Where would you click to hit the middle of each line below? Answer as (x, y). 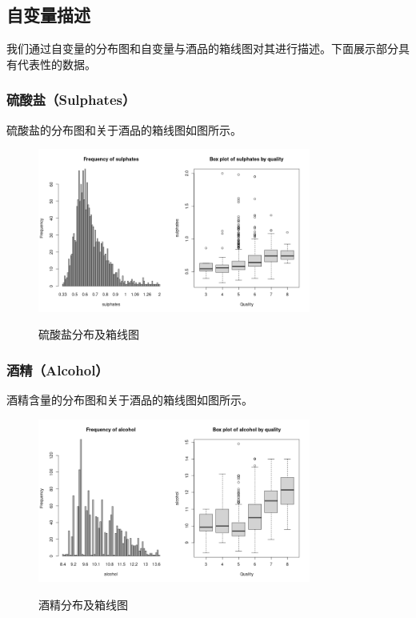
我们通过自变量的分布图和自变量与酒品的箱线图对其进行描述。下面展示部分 (202, 48)
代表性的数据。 (56, 64)
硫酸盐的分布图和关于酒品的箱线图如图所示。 (124, 129)
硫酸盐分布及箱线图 (89, 334)
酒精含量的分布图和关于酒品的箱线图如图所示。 (130, 400)
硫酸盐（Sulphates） (71, 100)
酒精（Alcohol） (58, 369)
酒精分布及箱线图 (83, 604)
